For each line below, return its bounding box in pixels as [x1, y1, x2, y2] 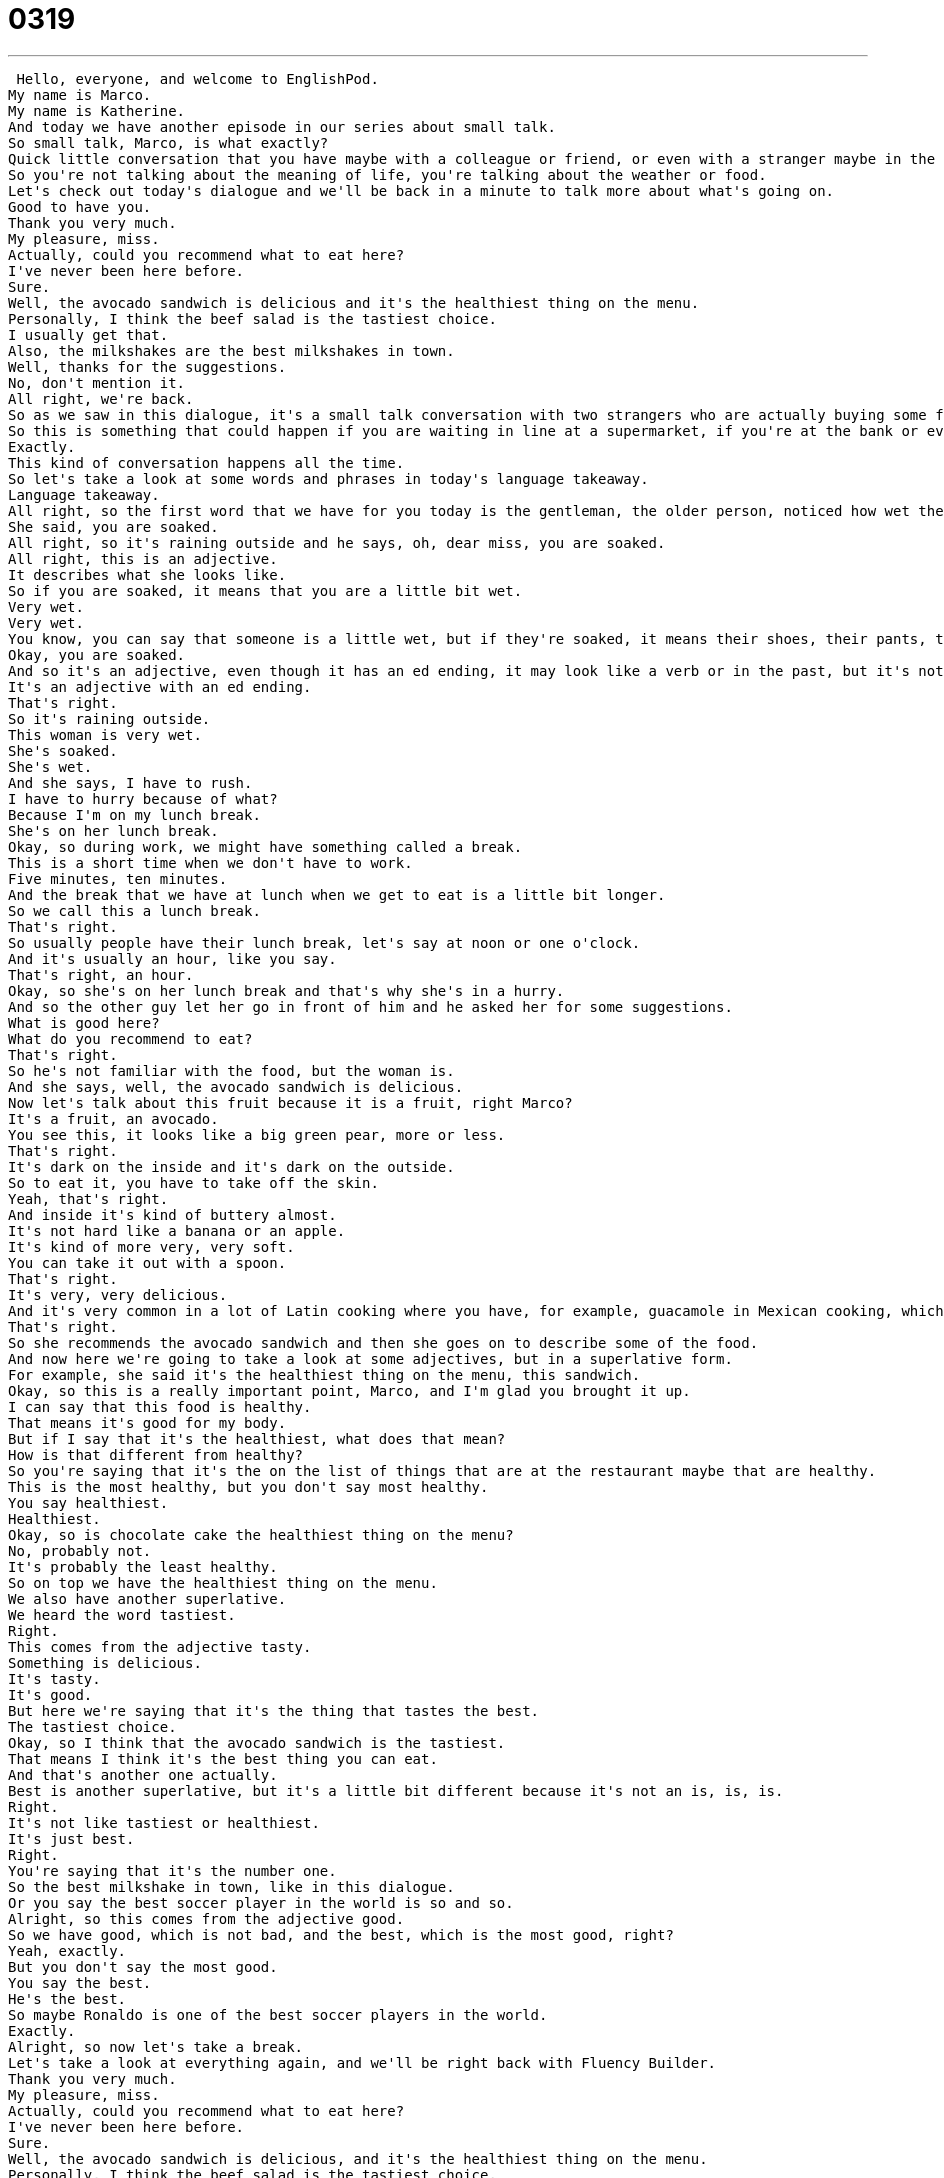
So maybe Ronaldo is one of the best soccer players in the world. [8, 2006, 548, 2023]
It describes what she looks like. [8, 566, 287, 583]
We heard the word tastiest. [8, 1606, 236, 1623]
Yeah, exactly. [8, 1942, 127, 1959]
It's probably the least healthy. [8, 1558, 278, 1575]
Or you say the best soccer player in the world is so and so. [8, 1894, 514, 1911]
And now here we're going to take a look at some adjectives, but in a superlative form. [8, 1350, 733, 1367]
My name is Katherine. [8, 102, 186, 119]
